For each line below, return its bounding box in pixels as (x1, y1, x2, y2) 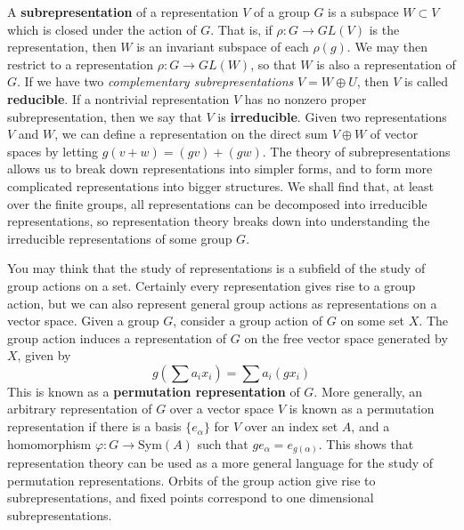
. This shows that (318, 434, 414, 453)
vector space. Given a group (7, 311, 159, 330)
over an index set (244, 417, 338, 436)
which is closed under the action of (7, 20, 197, 38)
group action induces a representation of (7, 328, 227, 347)
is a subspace (328, 3, 399, 20)
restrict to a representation (7, 54, 154, 73)
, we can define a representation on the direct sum (54, 124, 328, 143)
